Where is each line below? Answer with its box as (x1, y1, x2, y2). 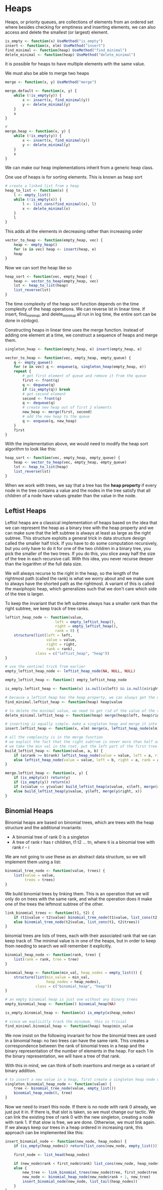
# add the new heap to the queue (22, 414, 90, 419)
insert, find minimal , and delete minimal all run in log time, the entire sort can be (5, 311, 157, 318)
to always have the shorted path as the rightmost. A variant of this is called (5, 581, 154, 587)
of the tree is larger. (5, 591, 45, 597)
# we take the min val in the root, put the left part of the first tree (5, 744, 158, 749)
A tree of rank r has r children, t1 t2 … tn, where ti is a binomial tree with (12, 839, 155, 845)
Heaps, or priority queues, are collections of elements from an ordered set (5, 19, 154, 25)
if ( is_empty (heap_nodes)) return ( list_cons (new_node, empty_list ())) (14, 1143, 160, 1148)
